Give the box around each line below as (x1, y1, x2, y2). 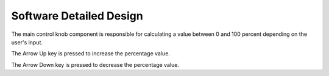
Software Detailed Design (11, 9, 143, 22)
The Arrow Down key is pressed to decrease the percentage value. (11, 61, 180, 68)
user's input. (11, 38, 43, 46)
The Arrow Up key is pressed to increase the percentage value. (11, 50, 171, 57)
